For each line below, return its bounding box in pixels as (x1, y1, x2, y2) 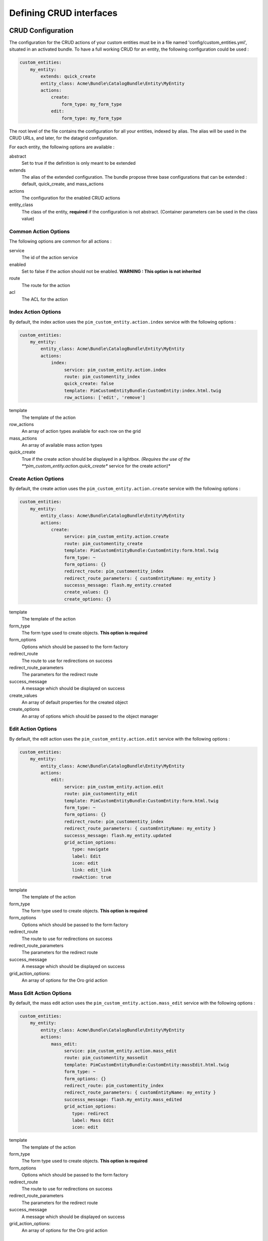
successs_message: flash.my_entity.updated (64, 832, 172, 838)
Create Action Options (9, 476, 64, 483)
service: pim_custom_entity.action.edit (64, 784, 164, 789)
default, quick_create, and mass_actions (21, 181, 104, 187)
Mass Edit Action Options (9, 989, 72, 996)
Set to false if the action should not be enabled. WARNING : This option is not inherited (21, 268, 201, 274)
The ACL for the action (21, 296, 68, 302)
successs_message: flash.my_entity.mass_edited (64, 1097, 182, 1102)
